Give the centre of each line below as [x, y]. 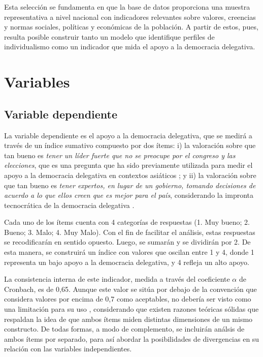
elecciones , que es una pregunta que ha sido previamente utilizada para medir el [128, 165]
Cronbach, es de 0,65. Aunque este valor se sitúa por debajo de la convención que [130, 289]
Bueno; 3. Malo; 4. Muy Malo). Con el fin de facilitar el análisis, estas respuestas [130, 232]
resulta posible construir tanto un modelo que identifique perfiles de [109, 36]
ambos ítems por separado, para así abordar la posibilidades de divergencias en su [132, 338]
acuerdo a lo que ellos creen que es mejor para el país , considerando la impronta [129, 195]
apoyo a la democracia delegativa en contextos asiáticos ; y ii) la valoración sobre [130, 175]
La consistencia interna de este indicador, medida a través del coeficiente [117, 279]
